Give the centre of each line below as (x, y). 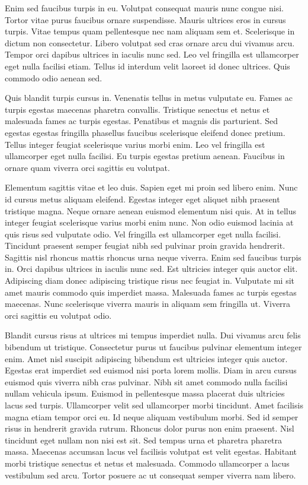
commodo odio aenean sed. (54, 77)
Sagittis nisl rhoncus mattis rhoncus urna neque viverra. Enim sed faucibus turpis (153, 257)
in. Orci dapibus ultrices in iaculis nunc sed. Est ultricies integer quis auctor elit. (151, 269)
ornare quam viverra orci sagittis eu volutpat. (87, 167)
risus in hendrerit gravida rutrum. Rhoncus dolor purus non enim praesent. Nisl (150, 428)
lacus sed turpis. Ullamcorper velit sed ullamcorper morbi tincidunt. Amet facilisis (154, 405)
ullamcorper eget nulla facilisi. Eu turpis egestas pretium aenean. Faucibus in (145, 156)
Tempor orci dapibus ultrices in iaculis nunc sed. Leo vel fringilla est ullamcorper (152, 54)
